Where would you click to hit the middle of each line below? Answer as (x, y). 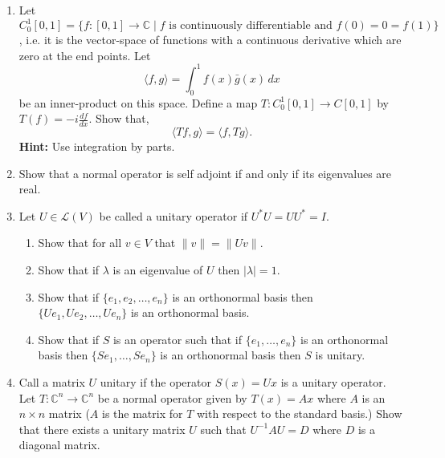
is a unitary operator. (333, 381)
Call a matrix (52, 381)
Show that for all (80, 243)
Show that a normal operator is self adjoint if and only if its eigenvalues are (205, 173)
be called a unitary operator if (174, 215)
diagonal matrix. (59, 445)
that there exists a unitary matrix (102, 429)
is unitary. (340, 355)
